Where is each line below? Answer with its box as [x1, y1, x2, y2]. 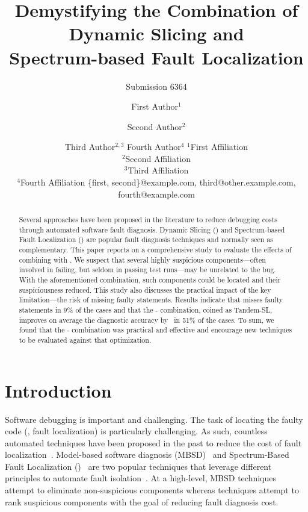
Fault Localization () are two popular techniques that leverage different [5, 460, 272, 472]
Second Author [127, 120, 182, 133]
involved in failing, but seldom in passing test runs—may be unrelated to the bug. [19, 264, 276, 275]
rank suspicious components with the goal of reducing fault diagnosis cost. [5, 495, 279, 508]
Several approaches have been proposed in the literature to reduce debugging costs [19, 214, 277, 225]
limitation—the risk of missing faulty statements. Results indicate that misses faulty [19, 295, 283, 305]
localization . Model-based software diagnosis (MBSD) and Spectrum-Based [5, 448, 289, 461]
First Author [131, 100, 179, 113]
